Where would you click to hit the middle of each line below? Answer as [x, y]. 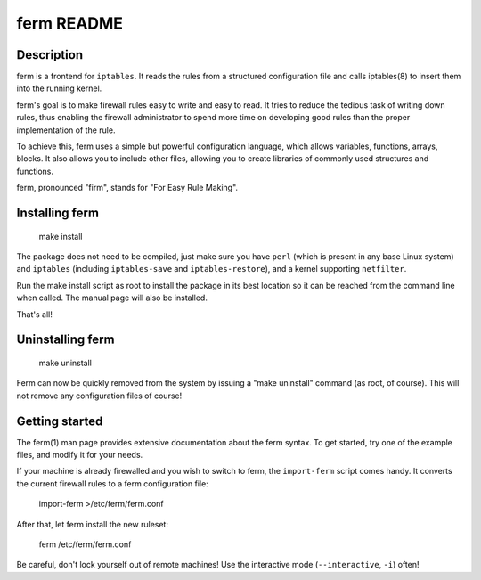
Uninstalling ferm [65, 340]
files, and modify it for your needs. [80, 455]
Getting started [60, 421]
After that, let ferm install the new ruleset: [93, 524]
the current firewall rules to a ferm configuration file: [112, 483]
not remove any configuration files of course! [99, 396]
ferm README [70, 23]
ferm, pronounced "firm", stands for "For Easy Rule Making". [127, 188]
